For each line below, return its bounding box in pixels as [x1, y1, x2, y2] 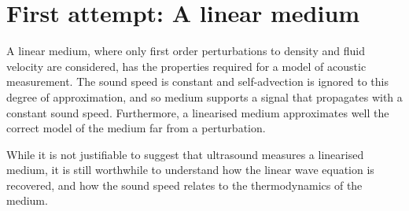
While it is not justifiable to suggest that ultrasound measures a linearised [6, 146, 364, 162]
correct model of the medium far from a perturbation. [6, 120, 266, 136]
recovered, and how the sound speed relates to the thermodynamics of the [6, 176, 363, 193]
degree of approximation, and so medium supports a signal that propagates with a [6, 88, 403, 105]
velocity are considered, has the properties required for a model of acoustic [6, 57, 367, 74]
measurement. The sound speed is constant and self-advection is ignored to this [6, 73, 389, 90]
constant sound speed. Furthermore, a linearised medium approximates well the [6, 104, 389, 120]
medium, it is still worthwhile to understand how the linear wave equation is [6, 161, 374, 178]
